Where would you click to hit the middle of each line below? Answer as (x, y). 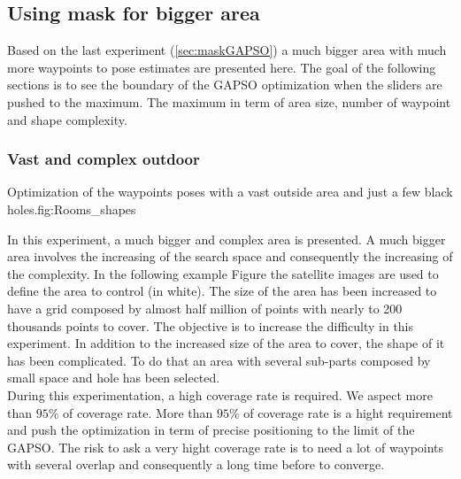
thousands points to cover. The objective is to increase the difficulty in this (211, 325)
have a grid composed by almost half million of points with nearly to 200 (205, 308)
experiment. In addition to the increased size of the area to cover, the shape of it (226, 343)
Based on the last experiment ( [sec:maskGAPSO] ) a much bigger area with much (227, 50)
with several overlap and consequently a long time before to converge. (196, 464)
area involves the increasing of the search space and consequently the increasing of (230, 256)
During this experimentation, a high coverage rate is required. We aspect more (220, 394)
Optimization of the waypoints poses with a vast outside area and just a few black (230, 192)
